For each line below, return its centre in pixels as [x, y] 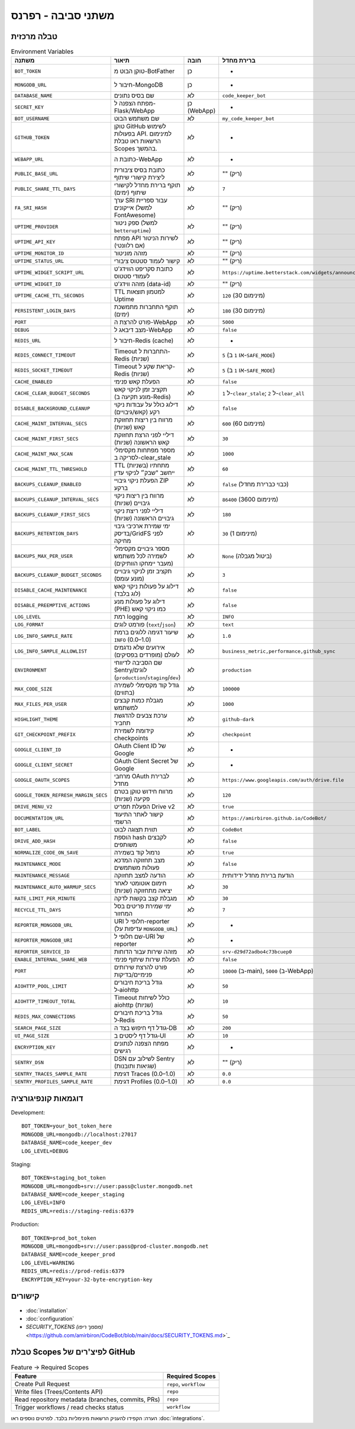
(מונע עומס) [129, 579]
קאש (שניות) [130, 428]
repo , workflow [186, 1384]
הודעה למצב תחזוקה [140, 875]
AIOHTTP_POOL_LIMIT [41, 986]
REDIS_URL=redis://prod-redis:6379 [73, 1271]
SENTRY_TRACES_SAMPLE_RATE [51, 1074]
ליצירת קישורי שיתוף [139, 178]
